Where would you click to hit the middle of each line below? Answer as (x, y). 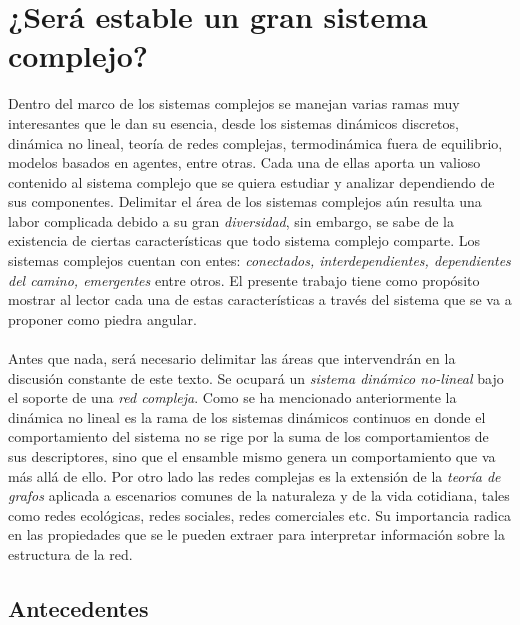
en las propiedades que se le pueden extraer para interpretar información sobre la (256, 534)
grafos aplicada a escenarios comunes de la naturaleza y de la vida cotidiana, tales (259, 495)
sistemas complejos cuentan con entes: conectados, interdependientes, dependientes (259, 260)
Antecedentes (78, 607)
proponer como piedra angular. (102, 318)
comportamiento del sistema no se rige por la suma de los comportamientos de (248, 436)
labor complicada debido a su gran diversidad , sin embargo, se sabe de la (231, 220)
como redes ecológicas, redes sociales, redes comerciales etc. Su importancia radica (260, 514)
